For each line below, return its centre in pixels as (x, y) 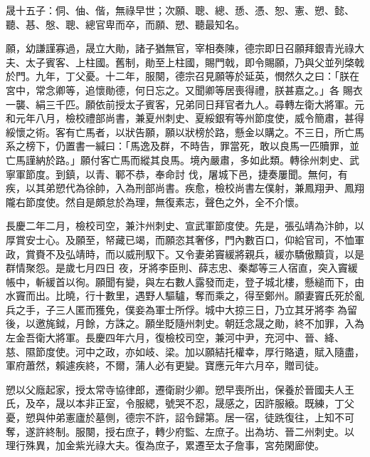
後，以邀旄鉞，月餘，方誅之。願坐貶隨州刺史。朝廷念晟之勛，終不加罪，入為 (185, 323)
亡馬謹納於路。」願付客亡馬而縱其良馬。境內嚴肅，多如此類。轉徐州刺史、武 (183, 159)
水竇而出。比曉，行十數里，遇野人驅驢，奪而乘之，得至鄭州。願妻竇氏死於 (180, 296)
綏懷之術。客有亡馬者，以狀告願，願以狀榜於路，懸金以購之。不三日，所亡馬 (185, 132)
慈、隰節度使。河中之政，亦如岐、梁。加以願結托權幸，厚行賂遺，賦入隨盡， (185, 351)
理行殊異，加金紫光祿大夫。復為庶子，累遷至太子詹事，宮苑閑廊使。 (165, 445)
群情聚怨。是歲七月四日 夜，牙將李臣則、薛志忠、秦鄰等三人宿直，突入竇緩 (182, 268)
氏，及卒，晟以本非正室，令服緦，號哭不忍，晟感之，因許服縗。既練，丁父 (180, 403)
